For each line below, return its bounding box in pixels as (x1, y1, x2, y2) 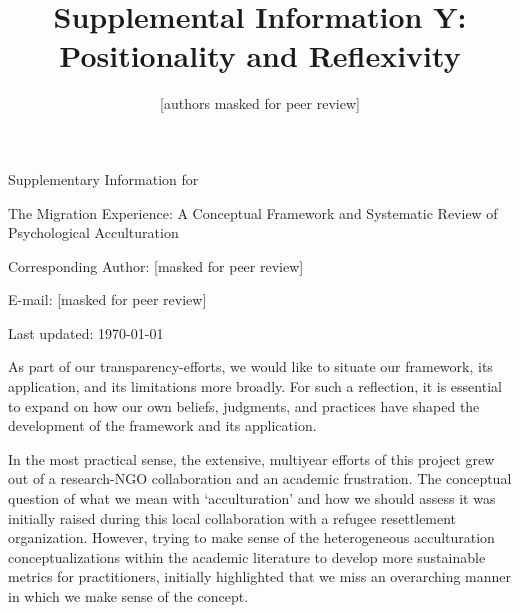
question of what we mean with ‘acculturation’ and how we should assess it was (8, 488, 496, 509)
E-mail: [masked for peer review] (8, 289, 207, 310)
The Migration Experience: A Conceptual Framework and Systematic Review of (8, 202, 498, 223)
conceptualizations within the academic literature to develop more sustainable (8, 546, 486, 567)
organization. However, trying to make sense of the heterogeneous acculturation (8, 527, 495, 548)
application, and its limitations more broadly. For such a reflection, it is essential (8, 376, 502, 397)
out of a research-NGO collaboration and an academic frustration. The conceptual (8, 468, 512, 489)
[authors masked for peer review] (160, 93, 360, 114)
